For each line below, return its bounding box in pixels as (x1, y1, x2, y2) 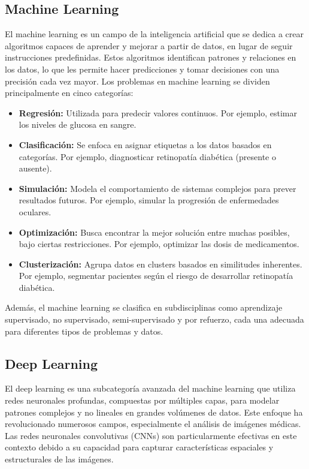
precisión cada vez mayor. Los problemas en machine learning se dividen (5, 74, 270, 87)
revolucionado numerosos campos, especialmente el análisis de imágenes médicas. (5, 417, 301, 430)
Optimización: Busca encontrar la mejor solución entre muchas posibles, (19, 226, 290, 238)
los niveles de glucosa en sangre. (19, 118, 137, 131)
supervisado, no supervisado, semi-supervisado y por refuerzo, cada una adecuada (5, 313, 304, 326)
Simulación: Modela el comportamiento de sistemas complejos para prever (19, 182, 296, 194)
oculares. (19, 205, 51, 218)
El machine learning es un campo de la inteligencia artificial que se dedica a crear (5, 28, 304, 40)
